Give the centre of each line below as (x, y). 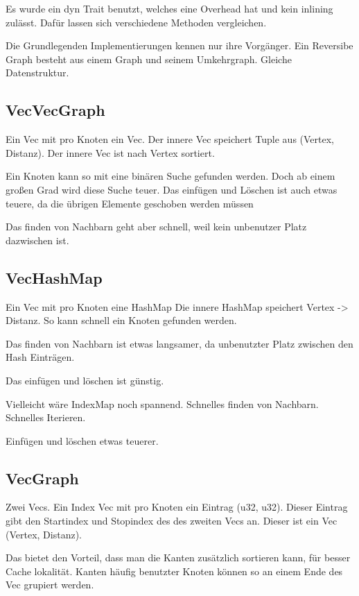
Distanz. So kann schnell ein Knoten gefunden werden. (121, 320)
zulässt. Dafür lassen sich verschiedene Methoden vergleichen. (136, 22)
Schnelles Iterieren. (46, 417)
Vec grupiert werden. (50, 585)
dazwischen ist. (37, 240)
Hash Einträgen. (40, 357)
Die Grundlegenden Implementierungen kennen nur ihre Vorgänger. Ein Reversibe (179, 45)
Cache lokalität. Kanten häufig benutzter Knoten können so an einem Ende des (174, 571)
